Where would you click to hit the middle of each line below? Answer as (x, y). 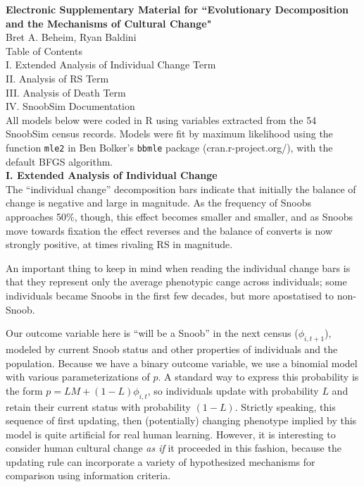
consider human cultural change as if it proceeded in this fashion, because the (174, 448)
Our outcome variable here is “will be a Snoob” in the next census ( (152, 333)
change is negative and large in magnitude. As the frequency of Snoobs (158, 203)
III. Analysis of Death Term (66, 92)
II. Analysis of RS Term (57, 78)
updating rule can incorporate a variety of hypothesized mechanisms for (161, 461)
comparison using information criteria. (88, 475)
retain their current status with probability (98, 406)
